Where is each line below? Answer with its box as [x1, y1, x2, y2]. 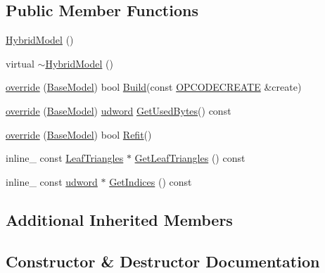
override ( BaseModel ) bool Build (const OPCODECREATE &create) [6, 80, 302, 94]
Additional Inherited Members [6, 208, 233, 230]
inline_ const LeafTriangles [6, 151, 124, 165]
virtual [6, 56, 34, 70]
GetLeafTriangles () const [134, 151, 246, 165]
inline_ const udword [6, 174, 98, 189]
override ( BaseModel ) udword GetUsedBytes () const [6, 103, 231, 118]
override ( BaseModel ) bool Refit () [6, 127, 152, 141]
